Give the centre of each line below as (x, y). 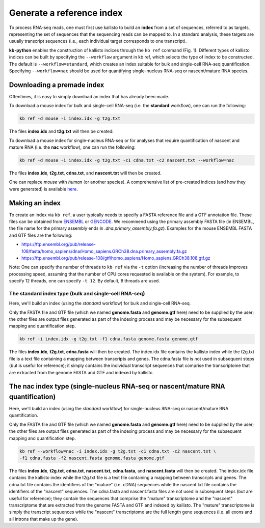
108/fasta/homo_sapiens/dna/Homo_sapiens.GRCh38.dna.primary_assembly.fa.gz (104, 251)
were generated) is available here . (43, 189)
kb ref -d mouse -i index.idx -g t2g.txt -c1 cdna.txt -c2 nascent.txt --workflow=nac (127, 160)
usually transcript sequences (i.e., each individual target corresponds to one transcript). (98, 41)
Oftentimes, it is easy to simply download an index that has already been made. (89, 96)
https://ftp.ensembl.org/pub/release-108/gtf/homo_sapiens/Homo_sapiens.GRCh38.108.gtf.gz (116, 258)
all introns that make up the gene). (44, 519)
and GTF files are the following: (41, 235)
